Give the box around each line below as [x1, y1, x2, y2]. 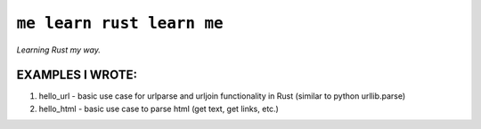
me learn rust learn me [16, 13, 224, 33]
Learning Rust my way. [16, 44, 102, 55]
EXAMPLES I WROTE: [16, 68, 138, 83]
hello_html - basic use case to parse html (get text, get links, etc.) [38, 103, 280, 114]
